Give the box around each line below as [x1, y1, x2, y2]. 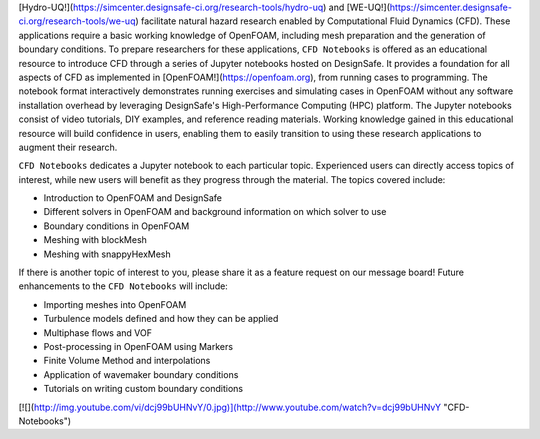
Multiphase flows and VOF [43, 326, 152, 339]
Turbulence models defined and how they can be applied [43, 313, 279, 325]
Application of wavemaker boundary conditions [43, 368, 239, 380]
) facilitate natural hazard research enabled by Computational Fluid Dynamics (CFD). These [135, 15, 511, 27]
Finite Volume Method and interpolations [43, 355, 211, 367]
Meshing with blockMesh [43, 234, 147, 246]
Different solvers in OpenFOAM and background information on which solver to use [43, 206, 387, 218]
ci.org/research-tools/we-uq [18, 15, 136, 27]
